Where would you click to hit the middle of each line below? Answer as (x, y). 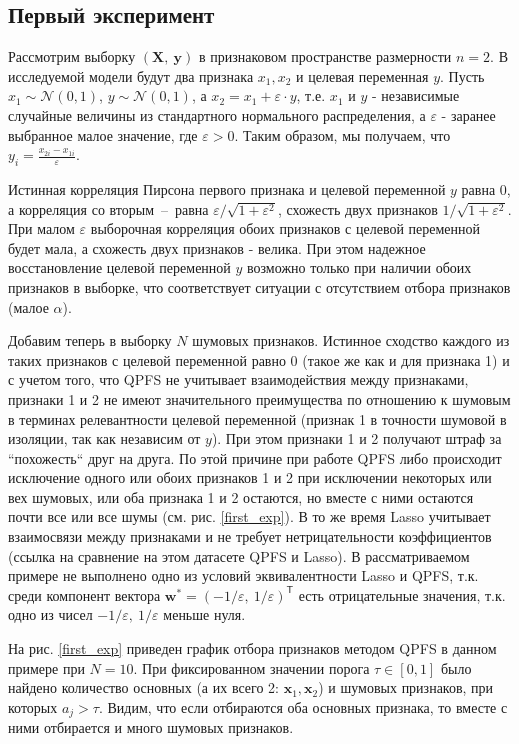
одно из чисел (50, 614)
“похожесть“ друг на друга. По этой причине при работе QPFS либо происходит (255, 457)
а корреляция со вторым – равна (108, 208)
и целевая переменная (362, 75)
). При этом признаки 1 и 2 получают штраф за (356, 438)
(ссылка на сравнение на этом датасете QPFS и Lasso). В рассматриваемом (239, 555)
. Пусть (462, 75)
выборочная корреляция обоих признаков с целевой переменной (285, 228)
